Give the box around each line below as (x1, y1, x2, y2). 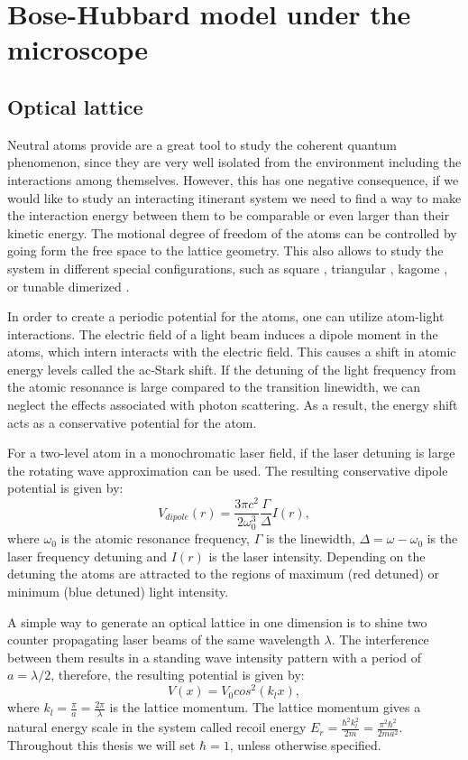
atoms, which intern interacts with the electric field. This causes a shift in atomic (7, 342, 456, 361)
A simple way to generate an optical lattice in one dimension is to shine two (7, 612, 427, 631)
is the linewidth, (265, 529, 355, 548)
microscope (7, 31, 149, 68)
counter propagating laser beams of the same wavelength (7, 630, 320, 649)
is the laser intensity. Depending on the (208, 546, 426, 565)
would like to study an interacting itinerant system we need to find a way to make (7, 188, 462, 207)
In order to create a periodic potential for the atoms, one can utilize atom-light (7, 307, 445, 326)
